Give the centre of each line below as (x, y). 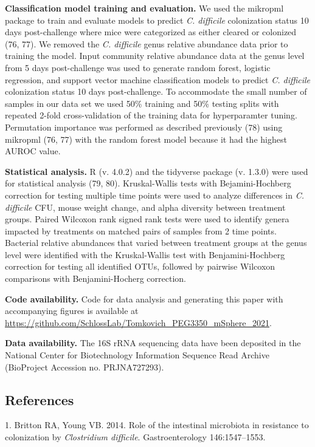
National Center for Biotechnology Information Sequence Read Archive (137, 355)
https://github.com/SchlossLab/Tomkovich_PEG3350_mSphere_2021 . (138, 322)
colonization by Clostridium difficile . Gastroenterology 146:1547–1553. (135, 437)
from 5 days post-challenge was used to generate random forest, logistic (138, 67)
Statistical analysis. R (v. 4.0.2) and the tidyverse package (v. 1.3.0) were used (157, 171)
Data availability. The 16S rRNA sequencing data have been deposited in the (153, 343)
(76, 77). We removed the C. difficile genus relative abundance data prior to (147, 43)
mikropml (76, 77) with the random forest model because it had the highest (146, 139)
